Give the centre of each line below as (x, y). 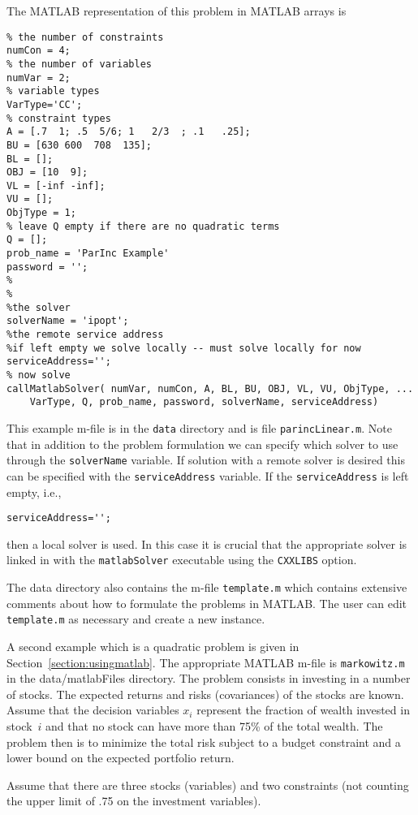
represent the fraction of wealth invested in (303, 710)
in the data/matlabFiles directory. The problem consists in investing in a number (209, 678)
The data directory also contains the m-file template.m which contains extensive (207, 587)
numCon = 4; (39, 51)
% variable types (53, 91)
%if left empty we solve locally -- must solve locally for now (184, 348)
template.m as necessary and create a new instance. (136, 619)
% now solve (39, 375)
